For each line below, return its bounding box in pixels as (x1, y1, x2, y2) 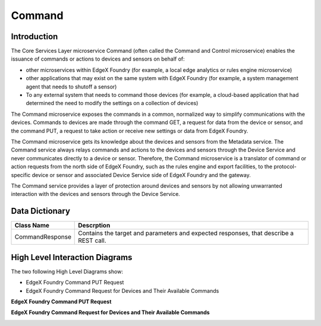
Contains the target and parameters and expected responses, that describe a (78, 229, 294, 238)
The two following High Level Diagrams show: (11, 268, 123, 275)
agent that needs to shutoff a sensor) (26, 83, 117, 90)
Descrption (78, 221, 111, 230)
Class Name (14, 221, 50, 230)
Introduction (11, 31, 58, 42)
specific (11, 171, 31, 178)
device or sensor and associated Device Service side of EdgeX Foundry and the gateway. (32, 171, 251, 178)
